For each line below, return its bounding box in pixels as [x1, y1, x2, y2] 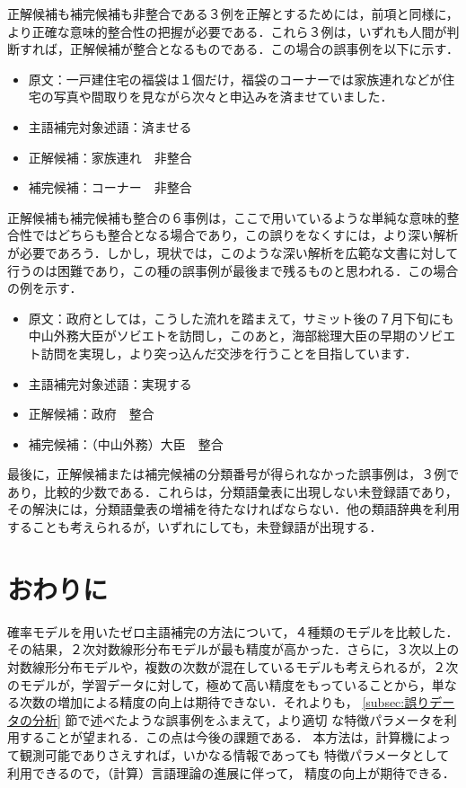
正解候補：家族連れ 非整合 [28, 147, 192, 166]
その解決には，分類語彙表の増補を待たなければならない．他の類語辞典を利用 [7, 500, 460, 518]
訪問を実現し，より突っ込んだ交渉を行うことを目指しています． [40, 343, 418, 362]
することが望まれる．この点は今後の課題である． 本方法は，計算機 [19, 728, 414, 747]
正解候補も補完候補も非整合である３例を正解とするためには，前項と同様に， [7, 4, 459, 22]
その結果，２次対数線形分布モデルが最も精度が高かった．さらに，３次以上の [7, 640, 460, 659]
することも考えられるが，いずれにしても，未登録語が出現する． [7, 518, 382, 536]
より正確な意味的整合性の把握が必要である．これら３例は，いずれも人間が [7, 22, 447, 40]
